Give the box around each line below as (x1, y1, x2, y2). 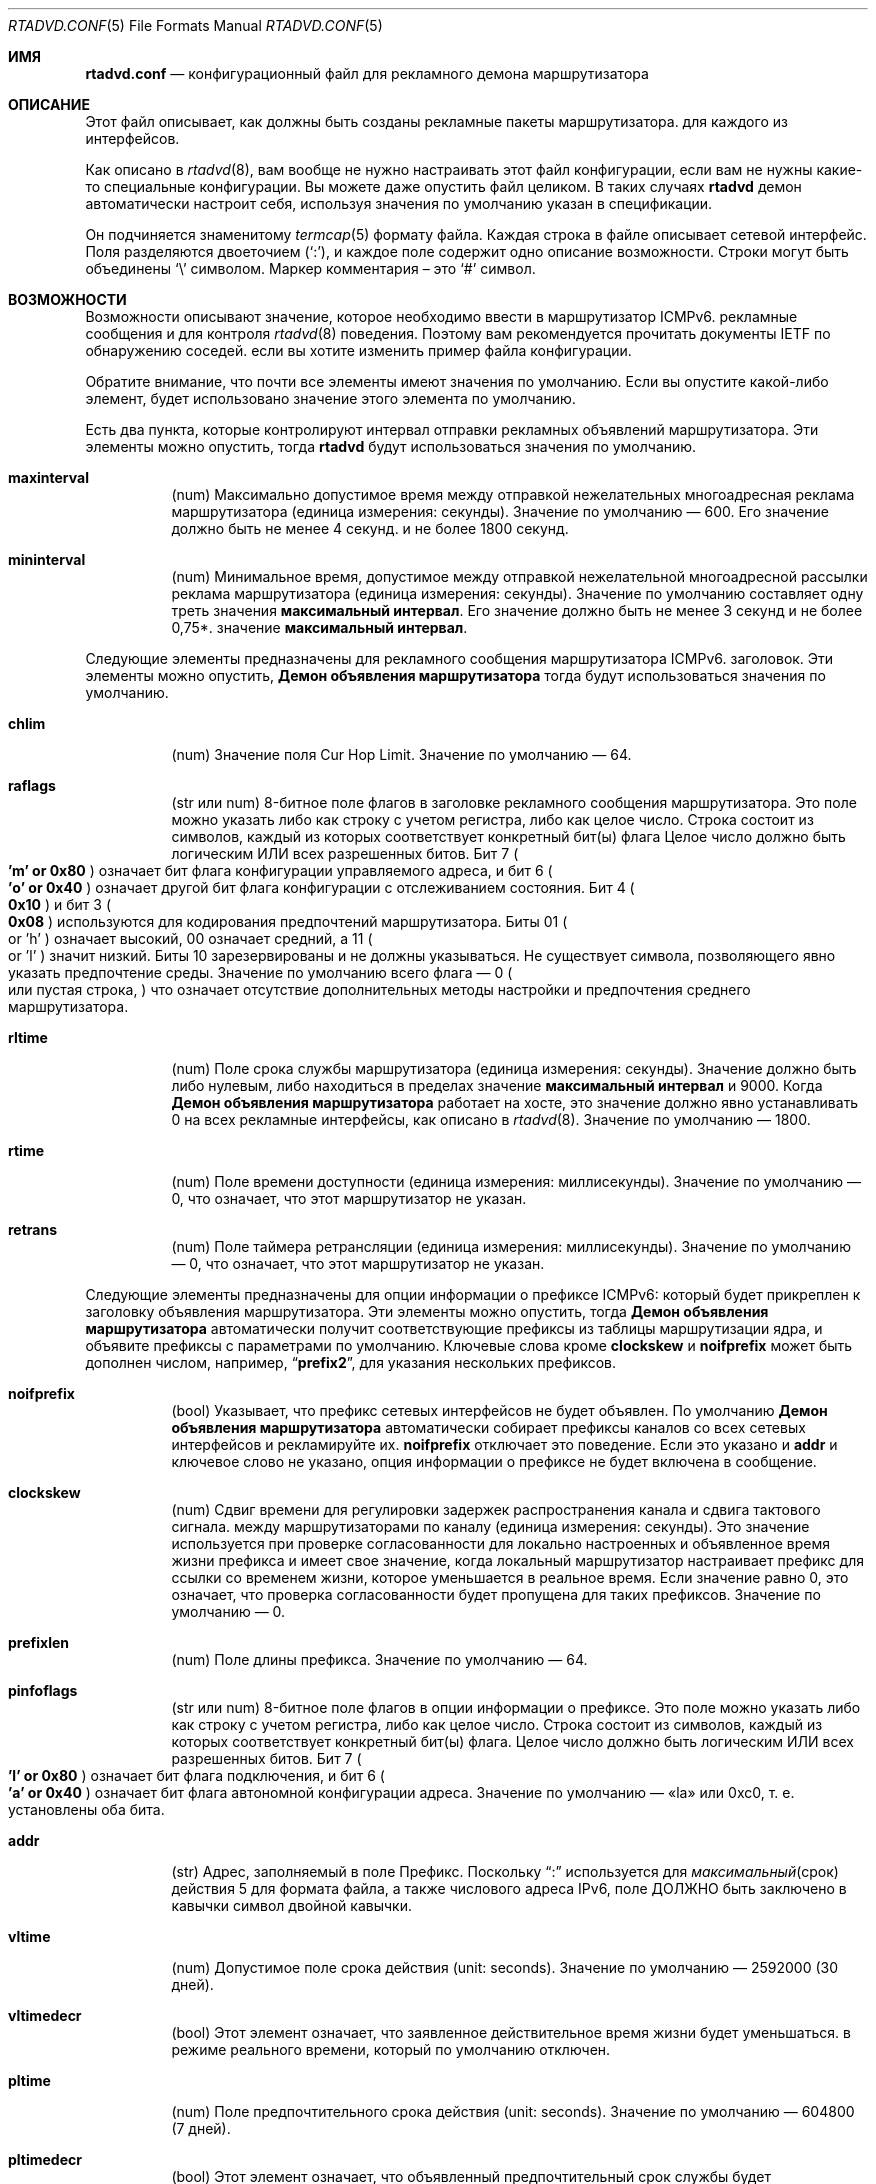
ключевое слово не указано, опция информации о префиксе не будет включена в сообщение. (171, 1453, 817, 1470)
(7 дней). (171, 2120, 231, 2137)
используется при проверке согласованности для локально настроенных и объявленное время (171, 1535, 831, 1552)
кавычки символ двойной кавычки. (171, 1897, 412, 1914)
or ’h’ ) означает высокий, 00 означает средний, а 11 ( (8, 930, 373, 947)
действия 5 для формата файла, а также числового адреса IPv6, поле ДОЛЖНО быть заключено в (171, 1880, 847, 1897)
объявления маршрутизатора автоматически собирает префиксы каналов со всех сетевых (171, 1419, 806, 1436)
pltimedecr (8, 2151, 82, 2168)
